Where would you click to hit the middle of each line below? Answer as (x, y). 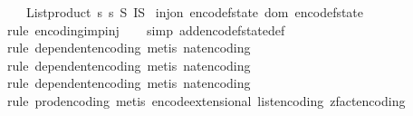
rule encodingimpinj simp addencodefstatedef (146, 29)
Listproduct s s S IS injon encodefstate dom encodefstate (195, 12)
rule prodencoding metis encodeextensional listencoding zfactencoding (206, 100)
